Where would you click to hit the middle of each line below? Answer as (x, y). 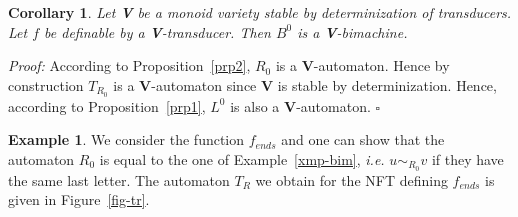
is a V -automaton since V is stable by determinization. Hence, (305, 84)
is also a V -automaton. (300, 105)
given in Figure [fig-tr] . (79, 199)
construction (46, 84)
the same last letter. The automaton (119, 179)
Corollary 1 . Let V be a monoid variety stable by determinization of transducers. (260, 12)
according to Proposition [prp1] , (107, 105)
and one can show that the (363, 139)
